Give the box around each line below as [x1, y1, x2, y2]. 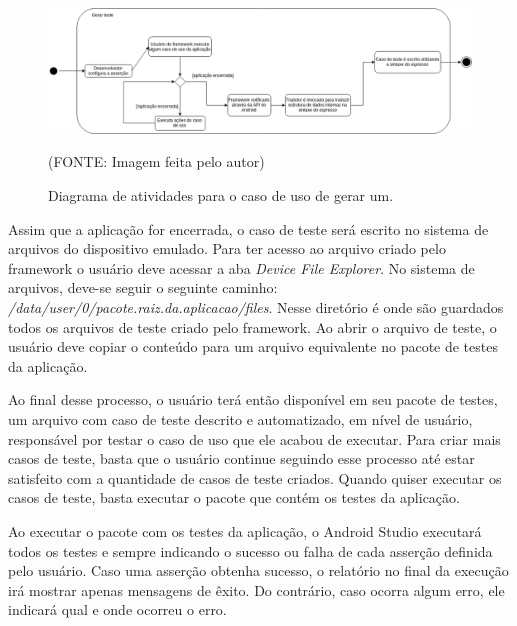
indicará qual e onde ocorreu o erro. [8, 599, 227, 620]
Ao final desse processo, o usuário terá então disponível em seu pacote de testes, [8, 389, 498, 410]
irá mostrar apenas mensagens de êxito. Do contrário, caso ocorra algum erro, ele [8, 579, 505, 600]
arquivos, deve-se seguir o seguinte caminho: [8, 277, 278, 298]
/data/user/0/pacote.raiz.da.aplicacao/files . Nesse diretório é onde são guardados [8, 297, 504, 318]
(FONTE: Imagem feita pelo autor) [48, 151, 265, 172]
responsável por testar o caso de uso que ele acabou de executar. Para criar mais [8, 428, 501, 449]
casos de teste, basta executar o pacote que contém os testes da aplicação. [8, 487, 460, 508]
